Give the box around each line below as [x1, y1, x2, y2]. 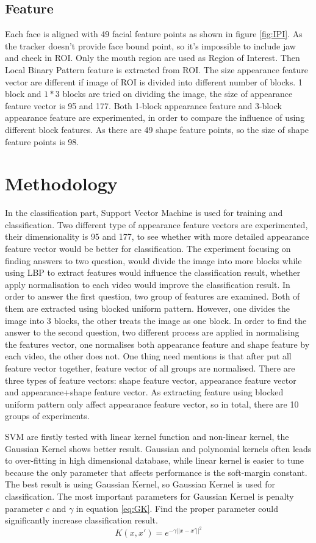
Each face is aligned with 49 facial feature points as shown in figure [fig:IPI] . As [5, 27, 303, 40]
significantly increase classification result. [5, 514, 158, 527]
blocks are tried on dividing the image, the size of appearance [62, 87, 293, 100]
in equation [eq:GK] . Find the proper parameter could [76, 502, 278, 514]
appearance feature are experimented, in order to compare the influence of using [5, 111, 305, 124]
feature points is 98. [5, 135, 79, 148]
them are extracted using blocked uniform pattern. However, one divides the [5, 302, 290, 315]
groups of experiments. [5, 409, 90, 422]
